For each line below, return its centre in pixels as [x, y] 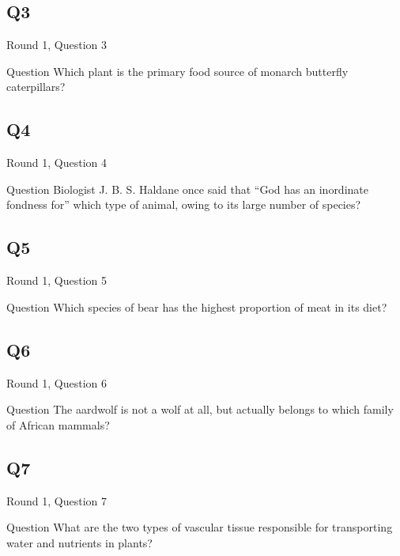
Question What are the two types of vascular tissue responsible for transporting [200, 527]
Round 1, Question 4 [57, 163]
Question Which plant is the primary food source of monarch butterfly [177, 71]
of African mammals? [58, 424]
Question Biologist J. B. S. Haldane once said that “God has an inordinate [187, 189]
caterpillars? [36, 87]
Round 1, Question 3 [57, 45]
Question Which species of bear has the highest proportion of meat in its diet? [197, 306]
